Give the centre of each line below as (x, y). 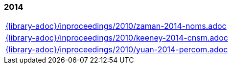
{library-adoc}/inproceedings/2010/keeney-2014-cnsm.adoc (117, 38)
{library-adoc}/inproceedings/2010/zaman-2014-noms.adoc (116, 26)
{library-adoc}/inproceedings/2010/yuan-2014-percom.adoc (117, 50)
